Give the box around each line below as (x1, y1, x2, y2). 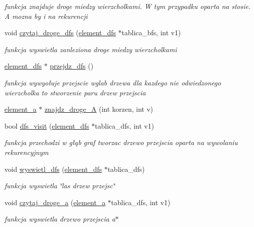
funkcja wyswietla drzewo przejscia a (4, 214, 116, 224)
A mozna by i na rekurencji (4, 10, 88, 21)
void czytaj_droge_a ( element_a (4, 197, 106, 207)
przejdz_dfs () (50, 61, 94, 71)
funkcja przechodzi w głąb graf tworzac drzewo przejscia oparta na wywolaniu (4, 137, 238, 148)
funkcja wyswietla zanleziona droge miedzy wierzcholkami (4, 44, 177, 54)
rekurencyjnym (4, 147, 49, 157)
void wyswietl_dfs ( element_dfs (4, 163, 102, 174)
